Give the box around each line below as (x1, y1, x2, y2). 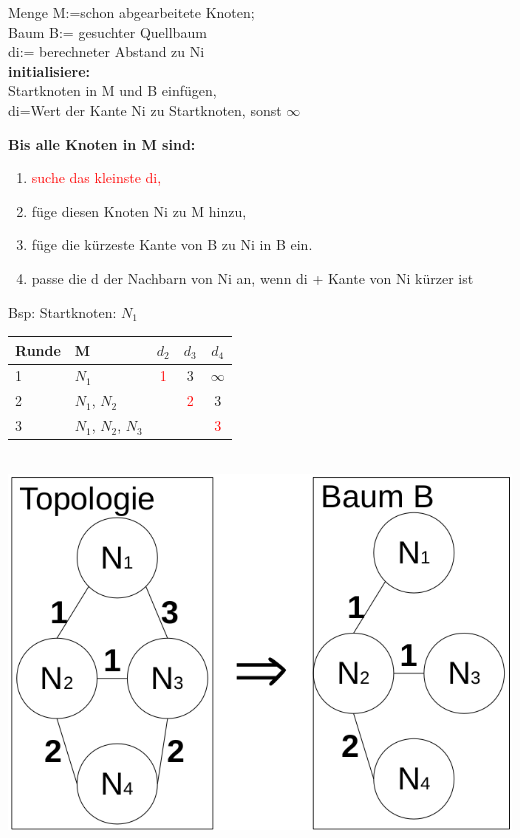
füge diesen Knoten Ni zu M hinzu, (31, 200, 247, 221)
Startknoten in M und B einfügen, (8, 80, 217, 101)
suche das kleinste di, (31, 167, 162, 188)
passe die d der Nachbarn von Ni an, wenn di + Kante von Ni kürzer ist (31, 267, 474, 288)
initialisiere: (8, 60, 91, 81)
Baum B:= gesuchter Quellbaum (8, 21, 207, 42)
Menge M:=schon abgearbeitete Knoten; (8, 2, 255, 22)
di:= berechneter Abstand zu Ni (8, 41, 205, 62)
